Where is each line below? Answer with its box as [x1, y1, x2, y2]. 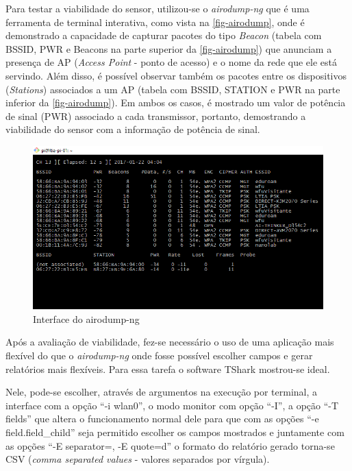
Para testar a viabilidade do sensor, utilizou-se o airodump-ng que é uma [5, 1, 310, 15]
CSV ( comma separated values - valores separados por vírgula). [5, 452, 270, 466]
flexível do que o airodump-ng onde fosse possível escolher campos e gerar [5, 348, 313, 362]
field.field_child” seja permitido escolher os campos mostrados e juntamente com [5, 424, 344, 439]
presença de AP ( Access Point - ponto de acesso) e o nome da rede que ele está [5, 55, 337, 69]
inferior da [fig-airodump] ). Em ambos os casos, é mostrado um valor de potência [5, 95, 346, 110]
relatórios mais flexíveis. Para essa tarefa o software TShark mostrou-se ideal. [5, 361, 330, 376]
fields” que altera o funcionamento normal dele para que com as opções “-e [5, 411, 319, 426]
